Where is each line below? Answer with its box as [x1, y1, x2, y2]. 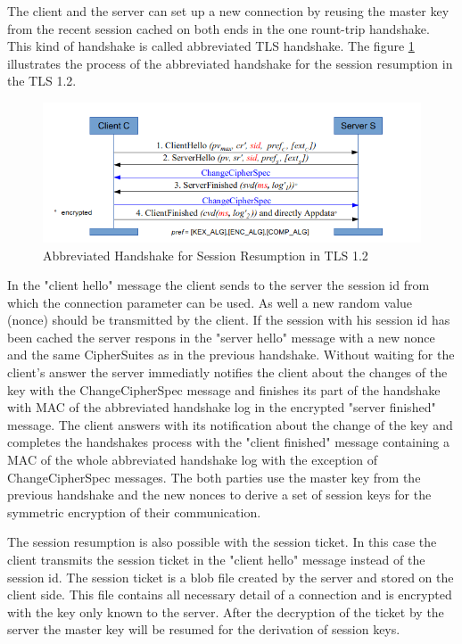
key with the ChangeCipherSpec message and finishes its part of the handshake [7, 380, 441, 399]
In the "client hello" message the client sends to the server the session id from [7, 276, 430, 294]
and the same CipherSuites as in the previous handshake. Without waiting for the [7, 345, 455, 364]
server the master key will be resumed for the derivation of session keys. [7, 620, 400, 639]
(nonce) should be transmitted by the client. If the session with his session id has [7, 310, 450, 329]
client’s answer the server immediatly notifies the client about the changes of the [7, 363, 448, 382]
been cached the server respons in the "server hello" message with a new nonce [7, 327, 435, 346]
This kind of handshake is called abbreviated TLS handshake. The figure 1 [7, 37, 415, 55]
